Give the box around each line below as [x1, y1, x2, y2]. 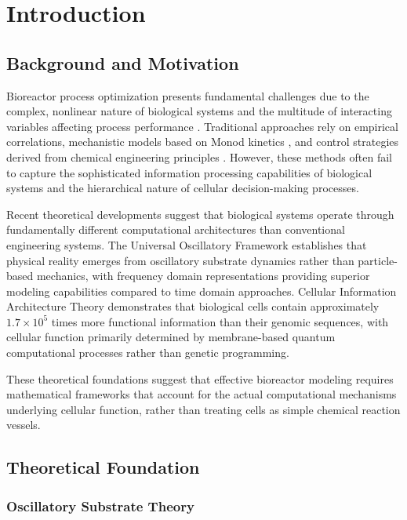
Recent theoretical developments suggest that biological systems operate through [6, 205, 394, 222]
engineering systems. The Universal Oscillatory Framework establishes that [6, 236, 367, 253]
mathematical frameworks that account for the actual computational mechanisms [6, 386, 397, 402]
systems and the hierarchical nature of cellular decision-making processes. [6, 180, 359, 196]
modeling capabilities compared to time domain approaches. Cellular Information [6, 282, 397, 299]
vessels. [6, 416, 41, 433]
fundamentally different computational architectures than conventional [6, 221, 345, 238]
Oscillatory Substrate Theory [6, 496, 194, 515]
